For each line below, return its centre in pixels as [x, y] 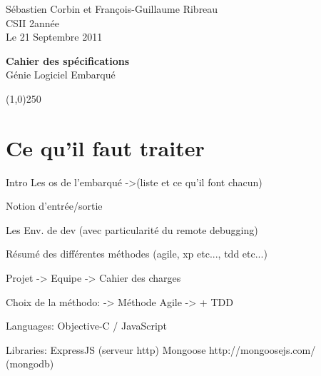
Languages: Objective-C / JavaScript [87, 326]
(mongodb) [30, 364]
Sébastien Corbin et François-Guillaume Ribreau [112, 9]
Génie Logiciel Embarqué [61, 75]
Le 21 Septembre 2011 [54, 37]
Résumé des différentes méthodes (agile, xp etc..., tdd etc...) [137, 254]
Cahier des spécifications [68, 60]
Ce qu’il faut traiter [105, 147]
